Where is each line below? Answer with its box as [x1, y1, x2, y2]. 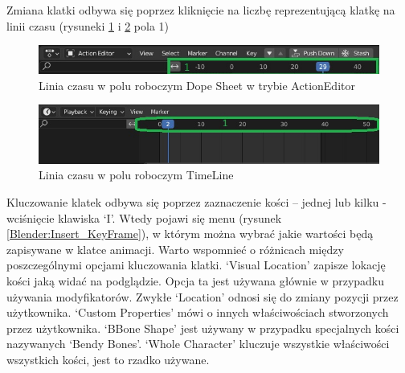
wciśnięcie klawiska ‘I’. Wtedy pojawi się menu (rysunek [6, 209, 282, 226]
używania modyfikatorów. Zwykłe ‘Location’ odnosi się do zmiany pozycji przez [6, 288, 399, 305]
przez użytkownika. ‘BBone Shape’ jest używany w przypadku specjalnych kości [6, 319, 399, 336]
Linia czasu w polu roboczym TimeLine [39, 166, 234, 183]
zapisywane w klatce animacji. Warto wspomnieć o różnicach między [6, 240, 344, 257]
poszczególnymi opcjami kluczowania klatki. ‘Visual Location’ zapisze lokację [6, 256, 386, 273]
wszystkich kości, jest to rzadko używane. [6, 350, 210, 367]
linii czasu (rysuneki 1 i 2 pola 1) [6, 17, 170, 34]
